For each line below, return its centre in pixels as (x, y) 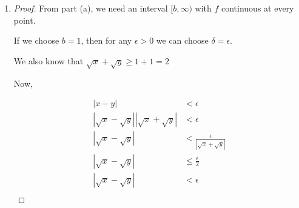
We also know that (49, 60)
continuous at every (257, 8)
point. (25, 20)
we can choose (182, 40)
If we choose (36, 40)
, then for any (106, 40)
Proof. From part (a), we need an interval (91, 8)
